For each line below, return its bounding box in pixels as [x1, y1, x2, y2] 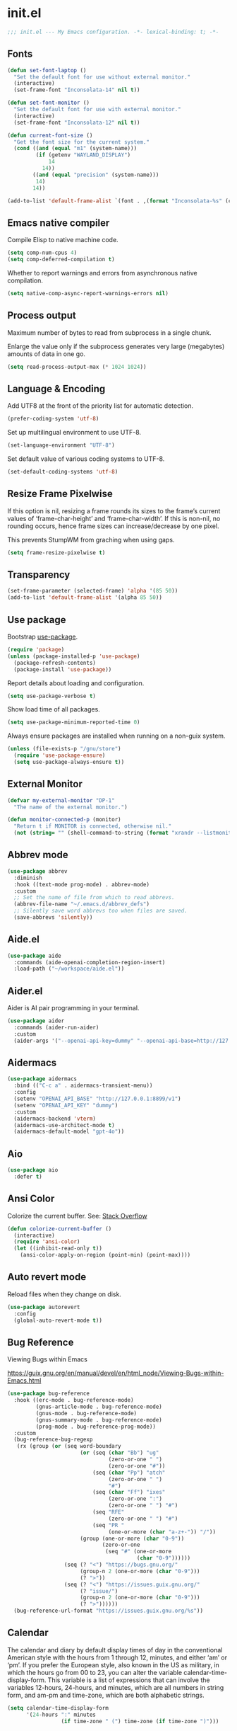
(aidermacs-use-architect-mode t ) [13, 1121, 115, 1129]
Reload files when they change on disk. [7, 1290, 122, 1298]
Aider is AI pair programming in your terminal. [7, 1004, 140, 1012]
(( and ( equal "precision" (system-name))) [32, 171, 159, 178]
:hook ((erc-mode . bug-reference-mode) [13, 1397, 134, 1404]
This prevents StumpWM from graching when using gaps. [7, 535, 175, 544]
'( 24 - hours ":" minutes [25, 1711, 97, 1718]
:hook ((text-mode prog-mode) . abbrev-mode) [13, 881, 150, 888]
